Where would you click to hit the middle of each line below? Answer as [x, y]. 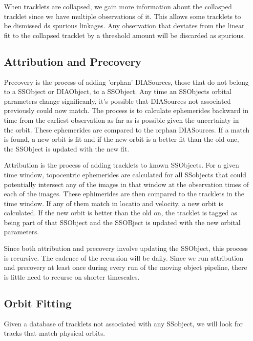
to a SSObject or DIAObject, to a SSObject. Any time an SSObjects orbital [118, 91]
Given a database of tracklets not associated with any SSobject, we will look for [123, 323]
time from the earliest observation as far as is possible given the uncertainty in [121, 120]
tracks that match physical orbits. [54, 333]
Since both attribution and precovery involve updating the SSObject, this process [126, 248]
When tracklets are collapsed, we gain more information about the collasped [118, 6]
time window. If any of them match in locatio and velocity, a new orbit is [114, 203]
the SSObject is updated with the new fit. [67, 148]
